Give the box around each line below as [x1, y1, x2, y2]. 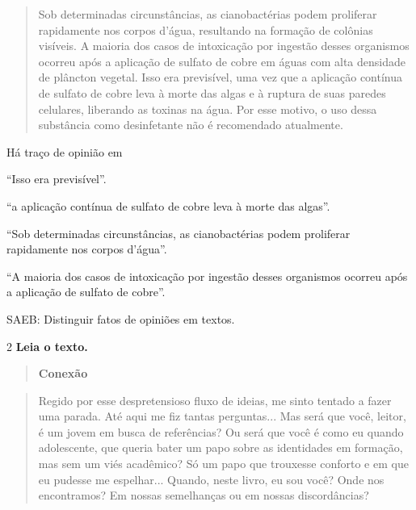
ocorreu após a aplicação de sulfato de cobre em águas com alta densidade [38, 52, 406, 69]
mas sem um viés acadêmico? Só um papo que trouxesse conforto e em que [38, 455, 409, 472]
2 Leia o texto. [6, 337, 88, 354]
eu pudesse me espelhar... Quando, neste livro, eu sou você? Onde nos [38, 470, 384, 487]
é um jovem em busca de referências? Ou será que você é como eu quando [38, 423, 404, 440]
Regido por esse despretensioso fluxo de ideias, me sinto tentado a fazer [38, 391, 392, 408]
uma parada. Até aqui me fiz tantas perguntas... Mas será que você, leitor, [38, 408, 406, 424]
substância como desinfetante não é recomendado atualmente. [38, 116, 343, 133]
